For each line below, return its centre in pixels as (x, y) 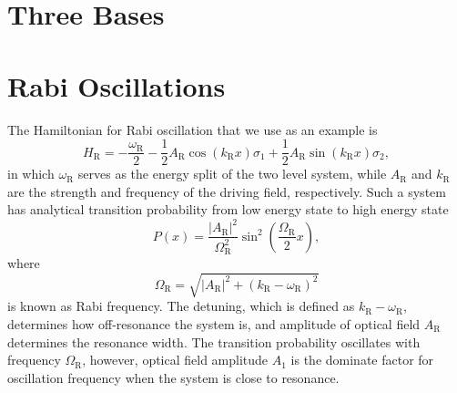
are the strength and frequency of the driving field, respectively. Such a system (227, 191)
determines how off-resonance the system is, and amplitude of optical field (214, 324)
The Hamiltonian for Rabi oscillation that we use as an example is (193, 129)
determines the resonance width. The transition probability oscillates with (214, 341)
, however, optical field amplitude (175, 360)
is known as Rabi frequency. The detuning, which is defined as (181, 306)
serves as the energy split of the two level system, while (232, 174)
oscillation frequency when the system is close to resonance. (173, 377)
